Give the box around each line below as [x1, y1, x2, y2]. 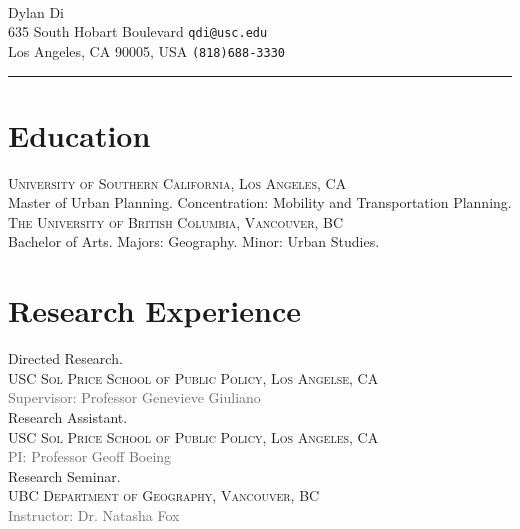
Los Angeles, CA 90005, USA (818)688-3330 [8, 40, 285, 61]
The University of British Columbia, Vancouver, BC [8, 211, 344, 232]
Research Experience [8, 290, 301, 331]
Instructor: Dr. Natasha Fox [8, 504, 180, 525]
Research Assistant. [8, 406, 128, 427]
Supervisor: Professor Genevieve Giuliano [8, 387, 261, 408]
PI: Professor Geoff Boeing [8, 446, 172, 467]
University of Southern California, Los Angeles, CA [8, 172, 347, 193]
